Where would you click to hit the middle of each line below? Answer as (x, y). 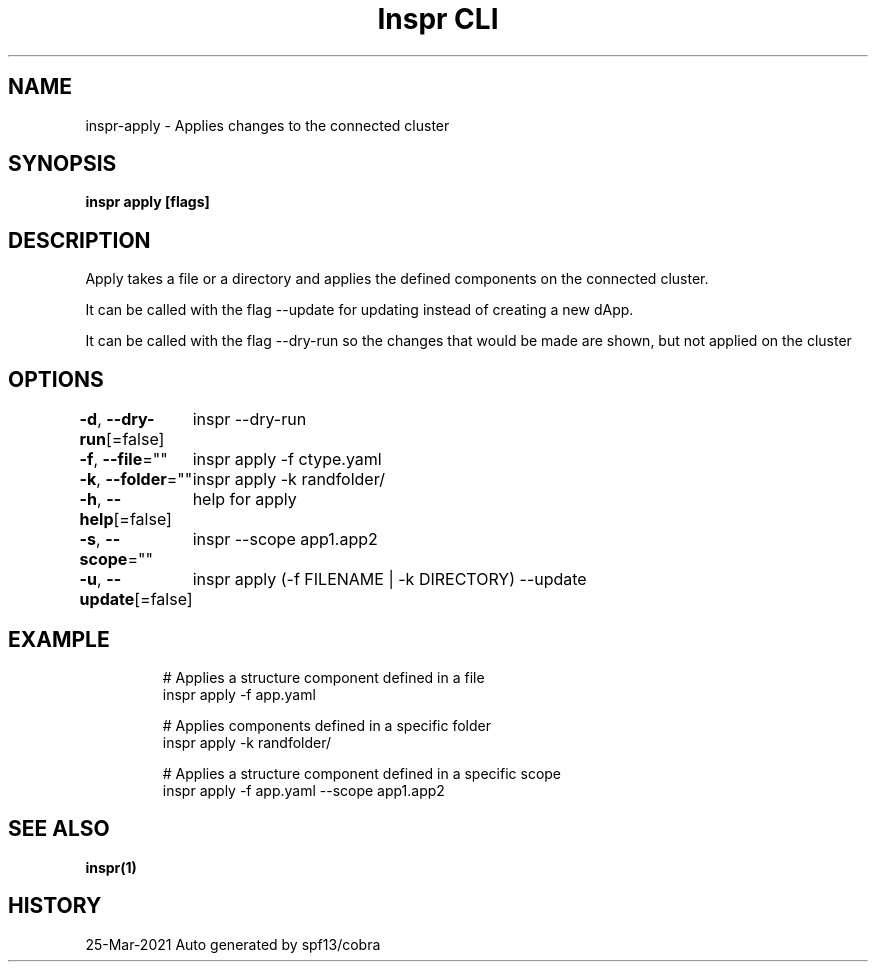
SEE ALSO (59, 829)
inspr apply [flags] (147, 202)
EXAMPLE (59, 639)
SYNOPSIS (62, 164)
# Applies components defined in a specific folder (327, 725)
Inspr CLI (438, 19)
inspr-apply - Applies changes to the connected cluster (267, 125)
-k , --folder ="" (136, 479)
